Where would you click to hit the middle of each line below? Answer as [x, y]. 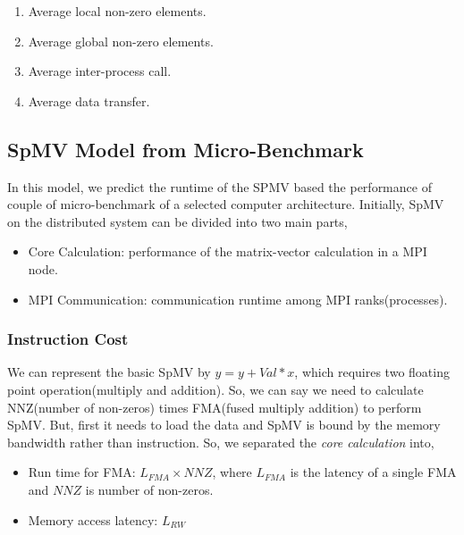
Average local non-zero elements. [117, 11]
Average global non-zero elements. [121, 41]
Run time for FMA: [82, 472]
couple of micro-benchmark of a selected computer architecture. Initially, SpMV [226, 204]
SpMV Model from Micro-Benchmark [186, 149]
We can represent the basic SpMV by [109, 372]
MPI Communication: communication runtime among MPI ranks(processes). [238, 299]
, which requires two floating [372, 372]
